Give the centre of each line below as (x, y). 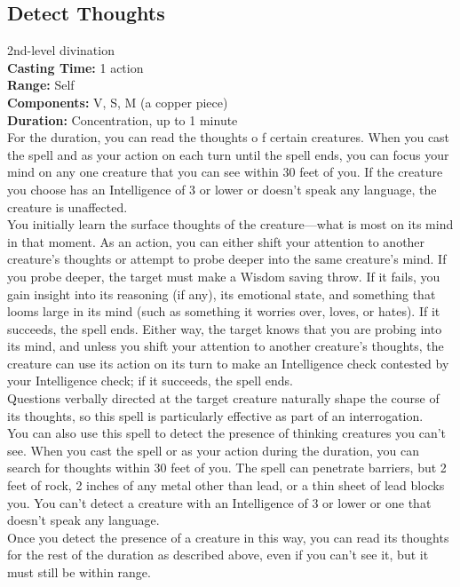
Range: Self (41, 85)
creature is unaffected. (67, 206)
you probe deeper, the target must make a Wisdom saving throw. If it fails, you (224, 276)
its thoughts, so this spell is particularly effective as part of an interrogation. (215, 415)
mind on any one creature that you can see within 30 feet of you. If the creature (225, 172)
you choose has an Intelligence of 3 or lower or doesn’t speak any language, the (222, 189)
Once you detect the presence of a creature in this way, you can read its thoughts (228, 537)
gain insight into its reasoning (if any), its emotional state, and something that (222, 293)
